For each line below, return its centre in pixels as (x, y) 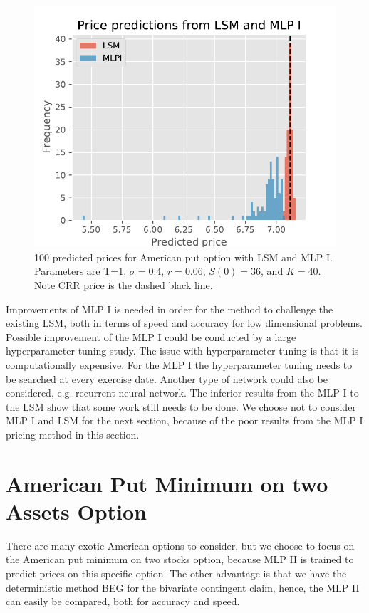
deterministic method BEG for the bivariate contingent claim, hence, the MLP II (183, 587)
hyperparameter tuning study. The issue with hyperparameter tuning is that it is (182, 351)
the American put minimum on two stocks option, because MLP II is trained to (180, 559)
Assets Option (76, 511)
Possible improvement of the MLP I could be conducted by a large (151, 336)
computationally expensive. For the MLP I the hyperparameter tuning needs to (179, 364)
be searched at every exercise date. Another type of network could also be (167, 378)
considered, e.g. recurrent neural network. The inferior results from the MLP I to (182, 393)
